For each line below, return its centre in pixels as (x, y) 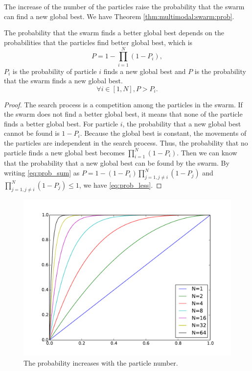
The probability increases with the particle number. (101, 362)
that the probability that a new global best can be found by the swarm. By (117, 163)
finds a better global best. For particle (61, 123)
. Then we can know (207, 152)
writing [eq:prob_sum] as (42, 173)
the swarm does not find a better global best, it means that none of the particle (123, 114)
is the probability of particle (55, 71)
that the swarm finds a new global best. (63, 81)
